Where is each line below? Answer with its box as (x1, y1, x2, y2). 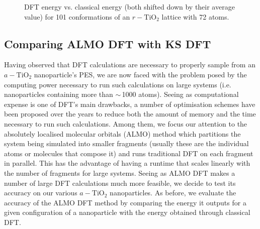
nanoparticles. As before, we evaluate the (110, 187, 236, 198)
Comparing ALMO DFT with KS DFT (4, 36, 211, 51)
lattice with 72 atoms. (161, 11, 229, 22)
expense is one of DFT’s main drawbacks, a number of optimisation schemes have (4, 98, 255, 109)
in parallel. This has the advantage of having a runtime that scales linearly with (4, 158, 250, 168)
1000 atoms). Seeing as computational (122, 89, 239, 99)
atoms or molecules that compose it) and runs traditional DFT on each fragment (4, 148, 253, 158)
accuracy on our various (4, 187, 77, 198)
